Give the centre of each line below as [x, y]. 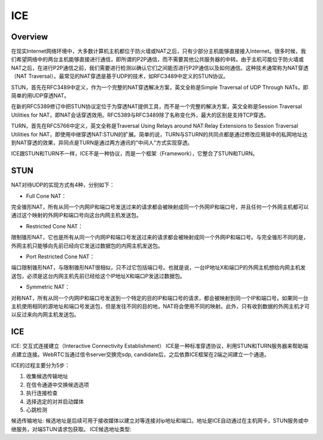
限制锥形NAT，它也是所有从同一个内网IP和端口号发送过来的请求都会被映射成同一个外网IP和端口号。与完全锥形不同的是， [160, 237]
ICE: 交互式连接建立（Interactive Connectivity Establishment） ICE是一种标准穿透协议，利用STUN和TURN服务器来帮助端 [159, 346]
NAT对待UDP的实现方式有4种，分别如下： [63, 185]
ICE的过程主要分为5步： [40, 365]
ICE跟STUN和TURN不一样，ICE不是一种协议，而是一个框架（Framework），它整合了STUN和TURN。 [135, 154]
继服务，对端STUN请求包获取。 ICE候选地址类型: [71, 429]
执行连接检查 [42, 393]
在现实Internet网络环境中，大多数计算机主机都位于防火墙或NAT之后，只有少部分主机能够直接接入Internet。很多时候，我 [159, 51]
